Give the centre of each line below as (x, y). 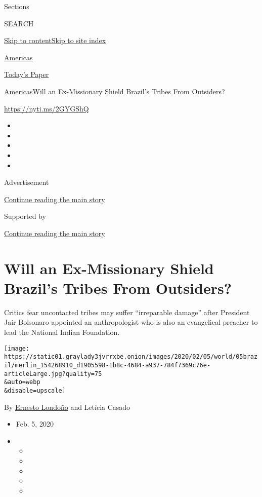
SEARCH (19, 23)
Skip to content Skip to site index (55, 40)
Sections (17, 6)
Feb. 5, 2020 (35, 424)
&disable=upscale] (35, 390)
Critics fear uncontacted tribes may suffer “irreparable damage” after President (127, 312)
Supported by (25, 216)
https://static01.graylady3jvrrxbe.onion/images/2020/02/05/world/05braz (131, 357)
